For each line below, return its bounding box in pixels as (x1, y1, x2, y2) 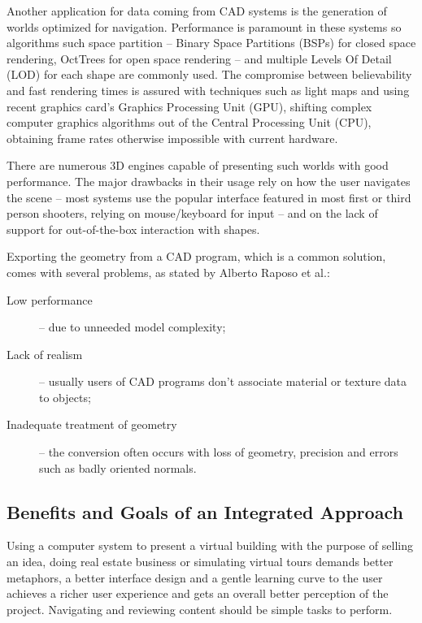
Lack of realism (7, 345, 83, 362)
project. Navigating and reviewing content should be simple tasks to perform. (7, 600, 393, 617)
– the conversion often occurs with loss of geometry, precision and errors (39, 443, 398, 461)
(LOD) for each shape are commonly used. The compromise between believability (7, 66, 412, 83)
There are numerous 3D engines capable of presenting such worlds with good (7, 157, 389, 174)
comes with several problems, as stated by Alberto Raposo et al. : (7, 263, 330, 280)
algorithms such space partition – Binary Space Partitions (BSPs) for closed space (7, 34, 416, 51)
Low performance (7, 291, 93, 308)
